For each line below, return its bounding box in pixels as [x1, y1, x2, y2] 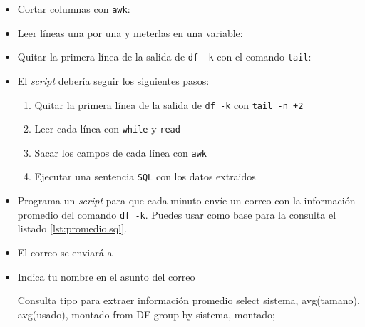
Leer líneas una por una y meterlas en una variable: [17, 25, 243, 40]
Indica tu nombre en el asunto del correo [17, 269, 195, 284]
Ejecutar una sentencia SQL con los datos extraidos [34, 169, 256, 184]
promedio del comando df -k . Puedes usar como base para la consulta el [17, 207, 336, 222]
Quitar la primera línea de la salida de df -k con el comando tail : [17, 49, 312, 64]
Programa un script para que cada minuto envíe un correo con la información [17, 193, 356, 208]
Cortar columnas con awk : [17, 1, 130, 16]
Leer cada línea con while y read [34, 121, 180, 136]
